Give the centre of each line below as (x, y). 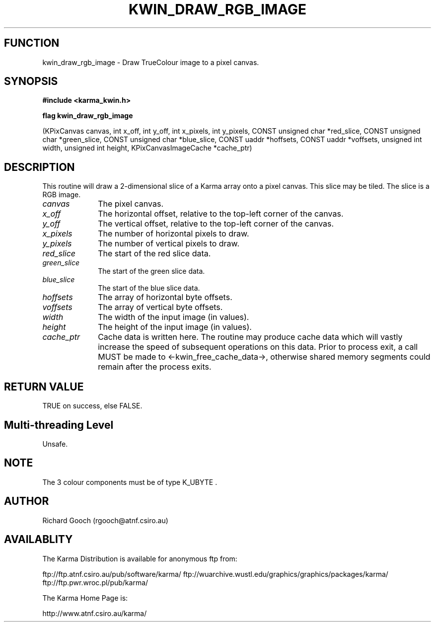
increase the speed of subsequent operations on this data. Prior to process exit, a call (258, 347)
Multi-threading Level (59, 425)
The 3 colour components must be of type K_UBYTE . (130, 482)
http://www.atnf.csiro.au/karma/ (95, 613)
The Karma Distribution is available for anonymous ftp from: (140, 558)
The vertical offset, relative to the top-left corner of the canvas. (216, 224)
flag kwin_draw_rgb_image (88, 116)
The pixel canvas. (131, 204)
